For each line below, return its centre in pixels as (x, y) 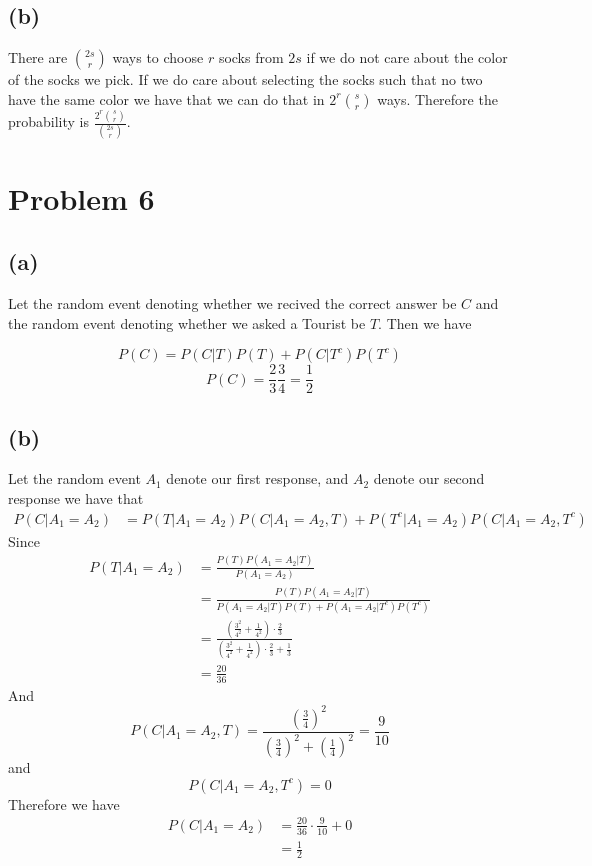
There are (38, 57)
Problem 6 (81, 197)
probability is (49, 121)
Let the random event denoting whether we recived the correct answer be (232, 303)
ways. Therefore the (437, 98)
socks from (251, 57)
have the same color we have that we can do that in (166, 98)
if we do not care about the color (407, 57)
